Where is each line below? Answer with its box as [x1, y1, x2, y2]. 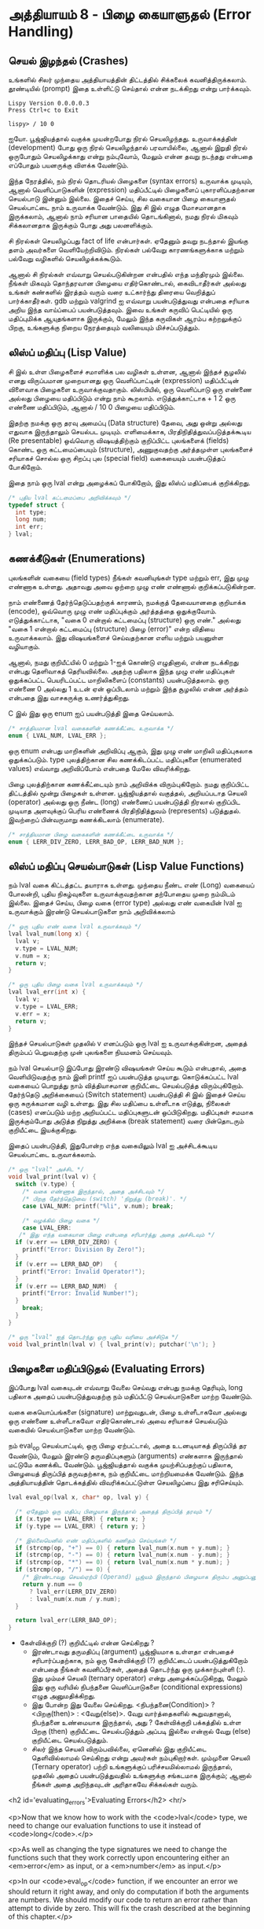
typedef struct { [8, 501, 65, 509]
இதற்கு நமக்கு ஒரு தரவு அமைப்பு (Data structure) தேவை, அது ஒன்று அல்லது [8, 418, 242, 427]
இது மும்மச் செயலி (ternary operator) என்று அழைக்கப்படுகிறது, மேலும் [31, 1673, 247, 1683]
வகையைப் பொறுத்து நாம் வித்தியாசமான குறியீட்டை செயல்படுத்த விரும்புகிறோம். [8, 1081, 244, 1090]
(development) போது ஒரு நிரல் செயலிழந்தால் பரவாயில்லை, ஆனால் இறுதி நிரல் [8, 143, 247, 152]
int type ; [15, 508, 47, 516]
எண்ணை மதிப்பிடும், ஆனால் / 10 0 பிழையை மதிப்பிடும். [8, 402, 175, 411]
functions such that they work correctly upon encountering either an [8, 1853, 229, 1862]
